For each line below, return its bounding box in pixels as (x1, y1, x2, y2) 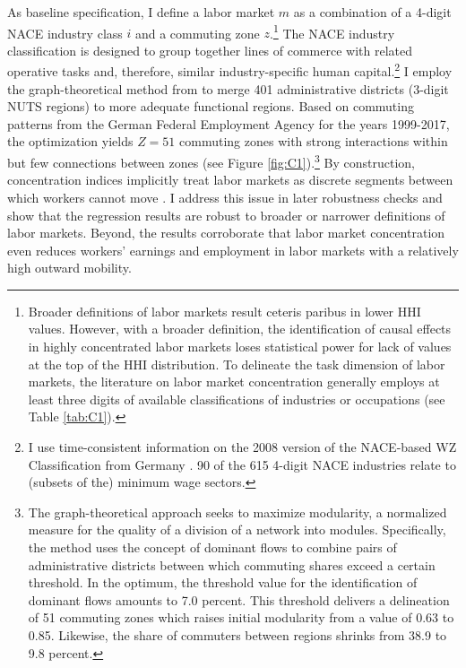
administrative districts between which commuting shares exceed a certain (28, 555, 436, 574)
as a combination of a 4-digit (293, 3, 452, 21)
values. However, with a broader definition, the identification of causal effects (28, 319, 452, 338)
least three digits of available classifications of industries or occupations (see (28, 389, 445, 408)
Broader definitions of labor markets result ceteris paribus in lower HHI (28, 301, 421, 320)
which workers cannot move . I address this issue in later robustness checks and (7, 187, 443, 206)
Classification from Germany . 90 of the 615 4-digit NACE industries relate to (28, 455, 456, 473)
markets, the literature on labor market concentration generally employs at (28, 372, 440, 391)
